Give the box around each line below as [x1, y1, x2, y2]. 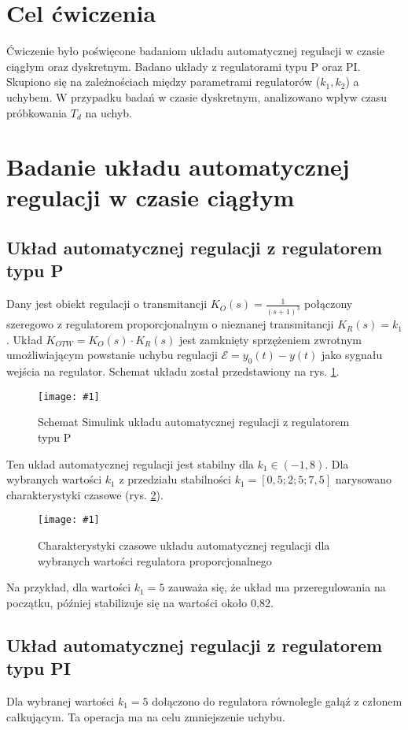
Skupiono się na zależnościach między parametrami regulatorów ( [6, 73, 321, 90]
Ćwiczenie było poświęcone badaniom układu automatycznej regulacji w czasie [6, 43, 384, 59]
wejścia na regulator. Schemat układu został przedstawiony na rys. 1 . [6, 363, 340, 380]
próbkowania [6, 104, 68, 120]
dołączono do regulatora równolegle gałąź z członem [152, 692, 402, 709]
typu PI [6, 656, 72, 680]
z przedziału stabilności [119, 471, 231, 487]
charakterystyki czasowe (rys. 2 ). [6, 486, 164, 502]
